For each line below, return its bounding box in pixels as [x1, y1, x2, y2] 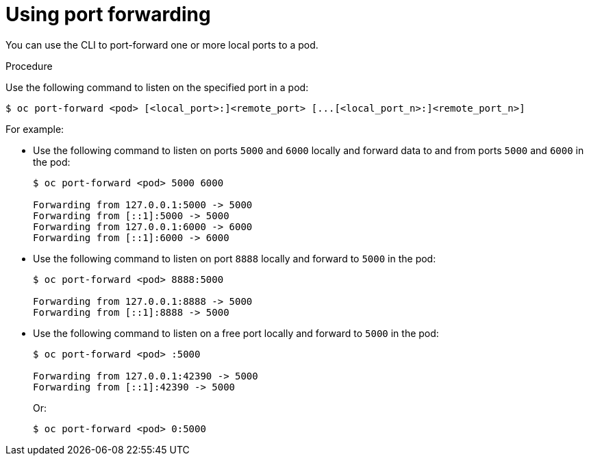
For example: [5, 123, 64, 135]
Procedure [5, 60, 53, 72]
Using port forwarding [5, 3, 211, 26]
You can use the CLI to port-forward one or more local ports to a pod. [5, 38, 318, 51]
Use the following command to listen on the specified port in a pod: [5, 81, 309, 93]
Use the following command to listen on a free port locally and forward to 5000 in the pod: [33, 327, 439, 339]
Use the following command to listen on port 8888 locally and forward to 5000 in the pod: [33, 252, 436, 264]
